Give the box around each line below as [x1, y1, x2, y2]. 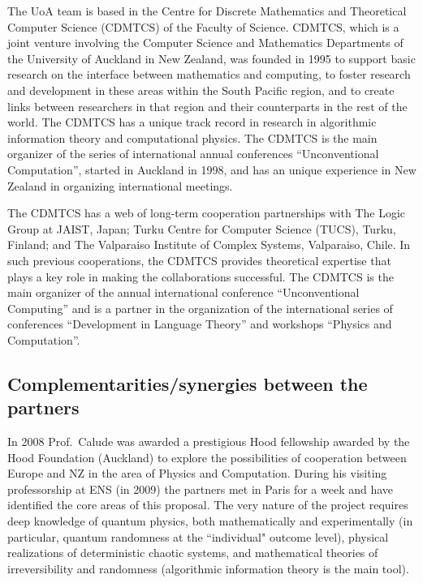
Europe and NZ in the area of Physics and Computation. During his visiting [7, 465, 387, 482]
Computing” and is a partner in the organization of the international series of [7, 299, 393, 316]
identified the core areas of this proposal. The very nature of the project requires [7, 496, 408, 513]
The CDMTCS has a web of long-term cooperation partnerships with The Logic [7, 204, 405, 221]
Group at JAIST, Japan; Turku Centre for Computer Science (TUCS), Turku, [7, 220, 396, 237]
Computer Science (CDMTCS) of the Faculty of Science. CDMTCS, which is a [7, 18, 399, 35]
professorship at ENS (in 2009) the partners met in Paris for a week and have [7, 480, 394, 497]
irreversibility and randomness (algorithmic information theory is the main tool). [7, 559, 409, 577]
